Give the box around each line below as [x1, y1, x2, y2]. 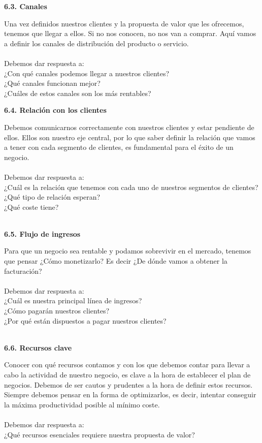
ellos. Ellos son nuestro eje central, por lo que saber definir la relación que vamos [4, 132, 255, 142]
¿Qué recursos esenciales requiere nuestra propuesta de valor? [4, 429, 195, 439]
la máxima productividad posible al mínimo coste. [4, 399, 160, 409]
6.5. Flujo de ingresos [4, 228, 81, 239]
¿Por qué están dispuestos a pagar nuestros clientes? [4, 315, 167, 326]
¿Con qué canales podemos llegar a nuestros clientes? [4, 68, 170, 78]
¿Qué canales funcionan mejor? [4, 78, 101, 88]
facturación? [4, 265, 42, 276]
